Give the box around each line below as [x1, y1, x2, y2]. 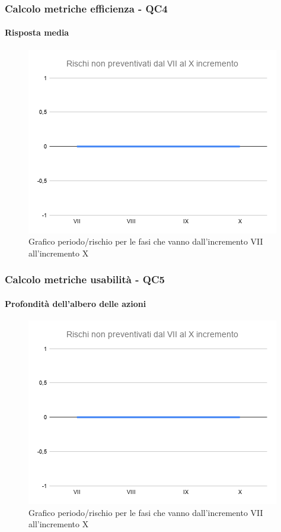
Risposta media [5, 26, 69, 39]
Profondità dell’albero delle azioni [5, 297, 146, 309]
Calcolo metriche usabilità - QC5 [5, 272, 165, 287]
